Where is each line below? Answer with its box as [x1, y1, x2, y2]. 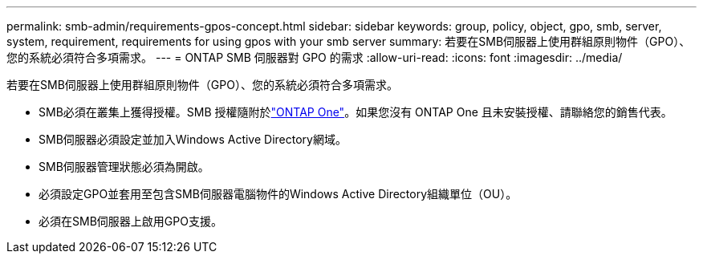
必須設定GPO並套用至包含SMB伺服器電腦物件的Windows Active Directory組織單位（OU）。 [39, 187, 518, 201]
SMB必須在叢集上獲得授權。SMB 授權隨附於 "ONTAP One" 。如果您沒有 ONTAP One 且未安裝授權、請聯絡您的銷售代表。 [39, 105, 673, 119]
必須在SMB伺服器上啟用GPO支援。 [39, 214, 222, 228]
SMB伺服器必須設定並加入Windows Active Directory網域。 [39, 132, 347, 146]
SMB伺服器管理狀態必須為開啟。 [39, 160, 209, 173]
